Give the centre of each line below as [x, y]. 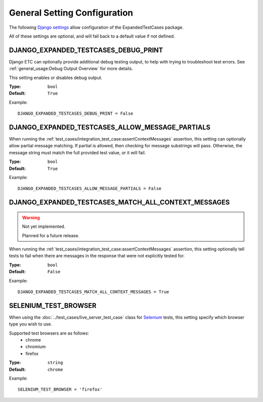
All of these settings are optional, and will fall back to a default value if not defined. [92, 36]
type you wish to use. [30, 324]
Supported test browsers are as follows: [49, 333]
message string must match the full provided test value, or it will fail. [77, 152]
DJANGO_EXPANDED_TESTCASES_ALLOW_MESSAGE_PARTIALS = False [90, 189]
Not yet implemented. [44, 226]
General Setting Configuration [71, 13]
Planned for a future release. [51, 235]
